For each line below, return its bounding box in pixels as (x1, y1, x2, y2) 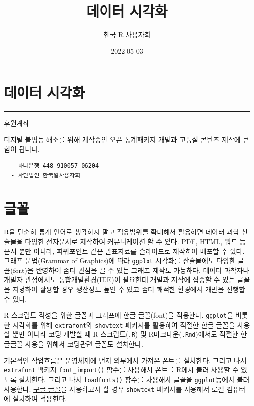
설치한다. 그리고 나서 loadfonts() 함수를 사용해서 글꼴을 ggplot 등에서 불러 (19, 374, 250, 384)
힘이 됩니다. (4, 144, 40, 154)
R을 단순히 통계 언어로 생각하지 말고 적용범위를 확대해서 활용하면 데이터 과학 (4, 227, 239, 237)
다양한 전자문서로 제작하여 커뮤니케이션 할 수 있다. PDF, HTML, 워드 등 (25, 236, 246, 246)
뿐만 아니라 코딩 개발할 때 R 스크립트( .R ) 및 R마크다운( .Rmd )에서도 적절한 (12, 329, 238, 339)
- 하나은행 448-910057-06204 (11, 162, 99, 170)
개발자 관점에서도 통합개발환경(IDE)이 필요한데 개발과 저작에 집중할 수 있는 (4, 274, 235, 285)
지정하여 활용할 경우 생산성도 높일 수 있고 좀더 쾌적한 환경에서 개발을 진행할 (12, 284, 245, 294)
